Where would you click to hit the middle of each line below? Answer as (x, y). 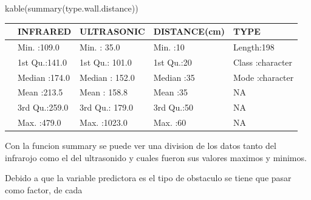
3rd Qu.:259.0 (43, 107)
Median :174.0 (44, 77)
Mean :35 (171, 92)
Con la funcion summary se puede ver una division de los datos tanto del (141, 146)
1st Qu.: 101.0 (106, 62)
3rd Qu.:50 (173, 107)
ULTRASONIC (112, 31)
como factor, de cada (44, 190)
